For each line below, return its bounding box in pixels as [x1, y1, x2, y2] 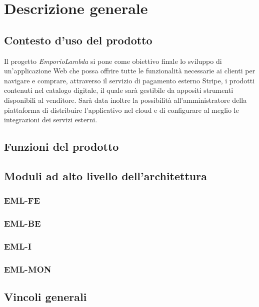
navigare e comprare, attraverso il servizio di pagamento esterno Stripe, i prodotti [4, 75, 255, 85]
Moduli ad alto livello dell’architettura [4, 168, 207, 183]
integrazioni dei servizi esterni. [4, 114, 97, 125]
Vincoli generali [4, 289, 87, 305]
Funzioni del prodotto [4, 139, 119, 154]
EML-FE [4, 194, 40, 207]
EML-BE [4, 217, 41, 230]
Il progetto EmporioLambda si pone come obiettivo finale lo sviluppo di [4, 55, 222, 66]
